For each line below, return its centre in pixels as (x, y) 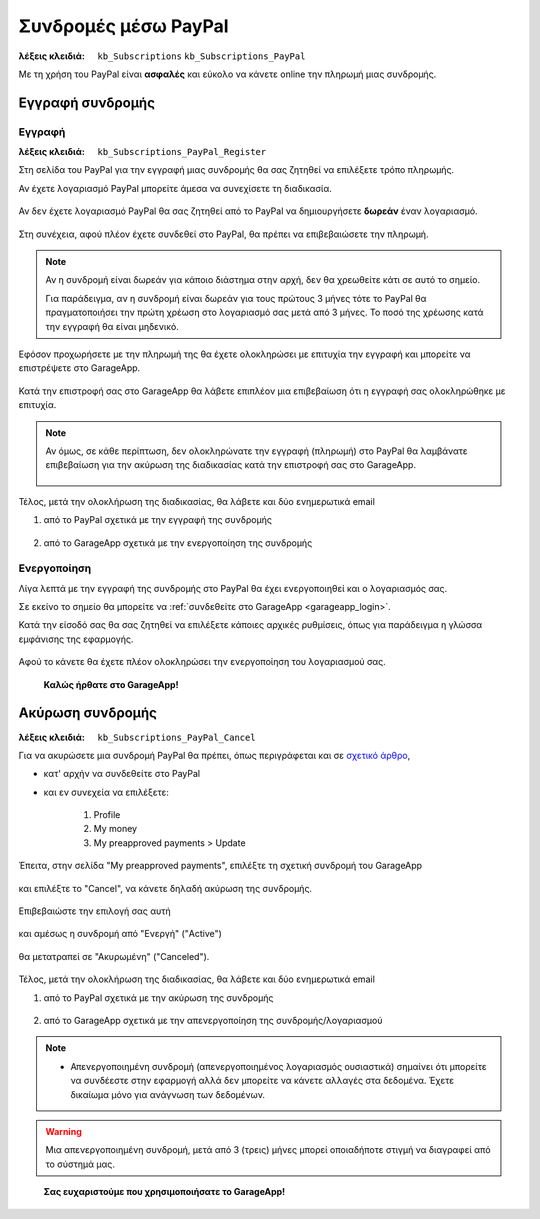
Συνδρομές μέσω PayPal (123, 26)
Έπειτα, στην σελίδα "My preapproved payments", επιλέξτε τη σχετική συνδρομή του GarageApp (220, 866)
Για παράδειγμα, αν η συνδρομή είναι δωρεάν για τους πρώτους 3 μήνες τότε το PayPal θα (236, 298)
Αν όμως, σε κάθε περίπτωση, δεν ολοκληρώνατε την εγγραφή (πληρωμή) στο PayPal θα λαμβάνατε (257, 451)
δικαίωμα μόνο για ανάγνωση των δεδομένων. (167, 1094)
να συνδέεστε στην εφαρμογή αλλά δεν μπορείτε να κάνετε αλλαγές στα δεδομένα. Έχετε (262, 1081)
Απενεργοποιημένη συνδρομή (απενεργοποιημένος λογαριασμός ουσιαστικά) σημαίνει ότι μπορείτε (278, 1066)
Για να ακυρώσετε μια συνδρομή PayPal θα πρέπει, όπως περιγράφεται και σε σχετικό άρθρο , (214, 755)
